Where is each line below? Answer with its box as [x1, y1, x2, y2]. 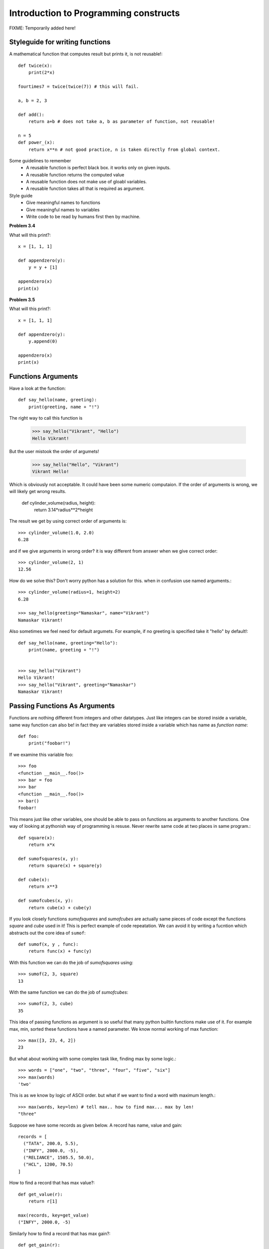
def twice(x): [18, 62, 52, 68]
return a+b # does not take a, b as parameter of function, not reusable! [28, 118, 215, 124]
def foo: [18, 733, 39, 739]
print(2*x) [28, 70, 55, 75]
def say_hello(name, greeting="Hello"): [18, 640, 118, 645]
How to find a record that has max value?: [9, 1180, 95, 1186]
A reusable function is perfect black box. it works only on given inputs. [26, 165, 171, 171]
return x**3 [28, 884, 58, 889]
